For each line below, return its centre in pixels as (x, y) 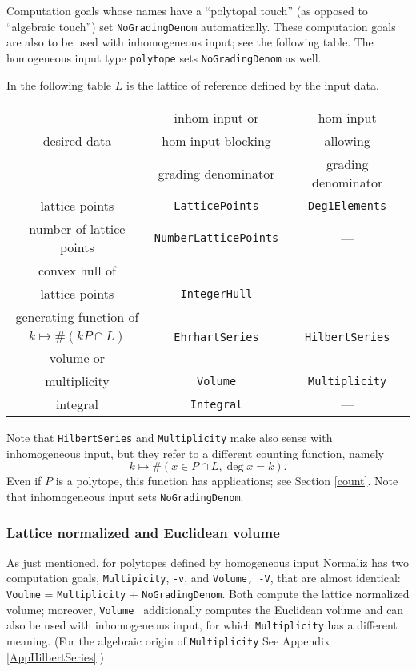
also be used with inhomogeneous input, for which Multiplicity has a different (202, 625)
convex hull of (77, 271)
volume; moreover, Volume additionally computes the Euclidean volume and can (205, 609)
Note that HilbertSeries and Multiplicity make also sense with (170, 438)
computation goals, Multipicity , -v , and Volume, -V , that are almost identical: (204, 578)
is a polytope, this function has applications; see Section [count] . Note (227, 481)
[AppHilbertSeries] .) (55, 656)
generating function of (77, 317)
